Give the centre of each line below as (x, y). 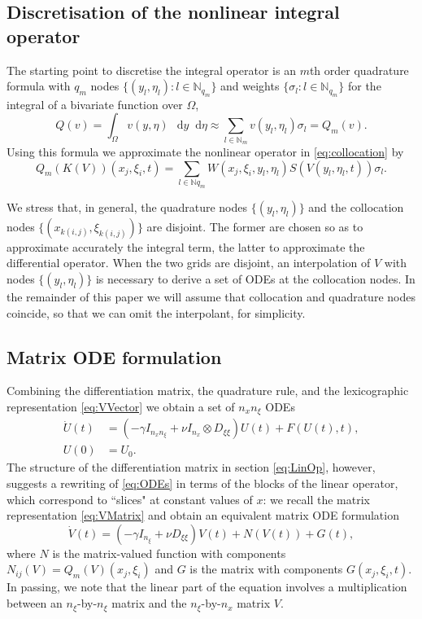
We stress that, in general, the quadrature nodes (127, 206)
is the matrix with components (266, 569)
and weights (250, 86)
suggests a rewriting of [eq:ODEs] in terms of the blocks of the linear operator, (202, 483)
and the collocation (356, 206)
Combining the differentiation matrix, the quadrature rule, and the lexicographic (208, 391)
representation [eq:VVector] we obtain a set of (121, 406)
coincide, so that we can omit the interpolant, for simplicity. (156, 312)
